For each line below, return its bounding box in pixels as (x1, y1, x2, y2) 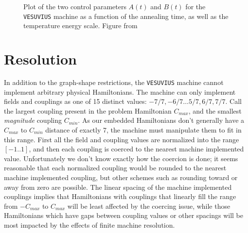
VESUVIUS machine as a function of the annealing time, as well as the (23, 11, 229, 21)
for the (185, 1, 206, 11)
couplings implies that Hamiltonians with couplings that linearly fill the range (4, 191, 236, 201)
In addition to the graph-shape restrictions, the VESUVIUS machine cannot (4, 77, 224, 87)
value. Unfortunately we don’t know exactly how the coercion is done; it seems (4, 153, 238, 163)
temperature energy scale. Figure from (23, 20, 138, 31)
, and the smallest (188, 105, 242, 116)
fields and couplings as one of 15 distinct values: (4, 96, 147, 106)
